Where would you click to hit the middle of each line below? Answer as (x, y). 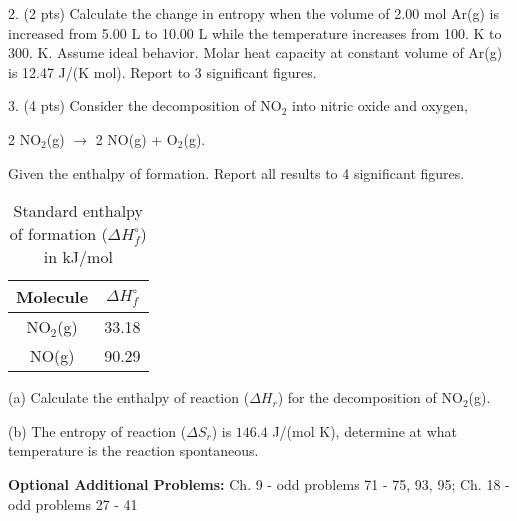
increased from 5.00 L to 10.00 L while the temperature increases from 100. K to (255, 32)
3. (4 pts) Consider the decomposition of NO (145, 105)
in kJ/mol (78, 257)
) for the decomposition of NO (370, 397)
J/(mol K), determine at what (364, 430)
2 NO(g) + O (136, 138)
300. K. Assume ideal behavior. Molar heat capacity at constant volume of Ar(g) (255, 52)
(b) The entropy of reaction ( (97, 430)
